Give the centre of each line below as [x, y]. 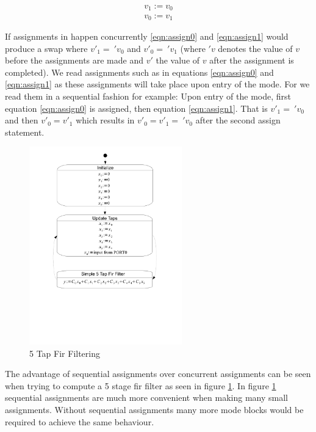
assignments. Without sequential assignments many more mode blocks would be [154, 409]
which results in [105, 120]
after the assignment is [252, 60]
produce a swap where [46, 48]
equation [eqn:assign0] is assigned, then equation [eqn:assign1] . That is [136, 108]
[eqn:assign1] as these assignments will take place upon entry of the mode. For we [157, 84]
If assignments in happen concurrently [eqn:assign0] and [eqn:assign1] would [147, 36]
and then [22, 120]
